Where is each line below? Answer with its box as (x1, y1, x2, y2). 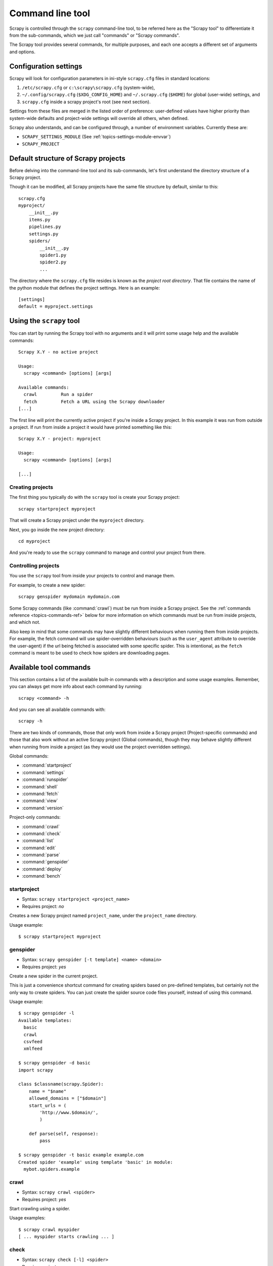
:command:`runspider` (22, 776, 68, 782)
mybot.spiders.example (23, 1166, 80, 1172)
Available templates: (18, 1017, 72, 1023)
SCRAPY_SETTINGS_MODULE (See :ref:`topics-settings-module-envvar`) (22, 134, 171, 140)
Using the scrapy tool (9, 316, 80, 325)
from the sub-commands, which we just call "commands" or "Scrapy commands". (9, 32, 180, 38)
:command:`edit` (22, 845, 57, 851)
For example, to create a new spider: (9, 582, 86, 588)
